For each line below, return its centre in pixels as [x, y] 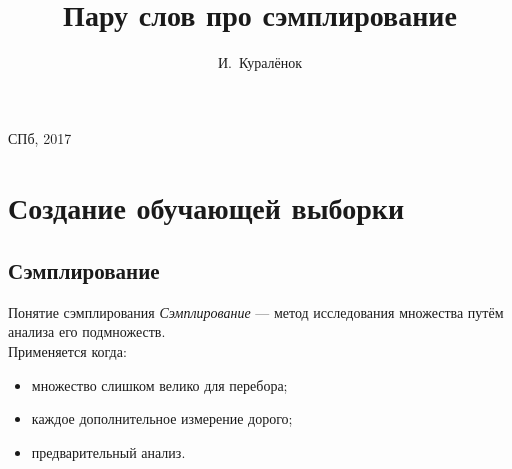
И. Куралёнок [260, 62]
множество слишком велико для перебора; [159, 384]
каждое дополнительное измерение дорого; [162, 418]
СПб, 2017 [40, 137]
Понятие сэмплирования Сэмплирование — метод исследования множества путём [256, 311]
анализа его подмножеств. [87, 331]
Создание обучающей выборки [206, 206]
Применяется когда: [67, 351]
